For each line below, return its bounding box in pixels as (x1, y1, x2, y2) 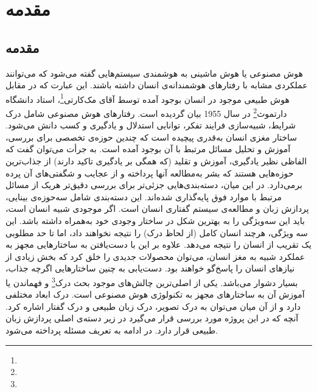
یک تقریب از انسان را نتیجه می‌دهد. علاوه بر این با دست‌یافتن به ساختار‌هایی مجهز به (5, 238, 312, 251)
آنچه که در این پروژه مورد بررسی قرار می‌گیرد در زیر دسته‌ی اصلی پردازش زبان (5, 312, 299, 324)
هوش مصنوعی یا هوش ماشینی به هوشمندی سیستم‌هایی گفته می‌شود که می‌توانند (5, 66, 303, 79)
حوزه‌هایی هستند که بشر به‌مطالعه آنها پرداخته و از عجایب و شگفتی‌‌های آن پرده (5, 166, 294, 179)
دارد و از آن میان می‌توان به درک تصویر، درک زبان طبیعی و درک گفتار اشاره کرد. (5, 299, 301, 312)
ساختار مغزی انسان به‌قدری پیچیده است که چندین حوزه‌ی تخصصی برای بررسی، (5, 130, 298, 143)
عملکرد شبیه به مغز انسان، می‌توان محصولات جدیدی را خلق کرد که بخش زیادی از (5, 250, 305, 262)
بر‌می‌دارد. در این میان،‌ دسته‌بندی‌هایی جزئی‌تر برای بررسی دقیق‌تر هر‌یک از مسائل (5, 178, 302, 191)
